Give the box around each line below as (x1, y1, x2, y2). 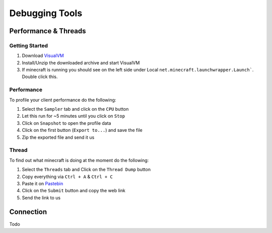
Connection (9, 208, 47, 216)
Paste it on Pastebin (22, 180, 63, 186)
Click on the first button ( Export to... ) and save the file (22, 127, 143, 133)
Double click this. (22, 73, 58, 80)
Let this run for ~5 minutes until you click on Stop (22, 113, 125, 119)
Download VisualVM (22, 53, 64, 59)
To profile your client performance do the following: (9, 97, 116, 103)
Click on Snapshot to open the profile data (22, 120, 111, 126)
